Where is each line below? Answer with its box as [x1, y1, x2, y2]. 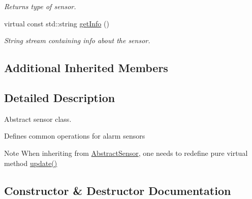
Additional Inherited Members [4, 60, 168, 76]
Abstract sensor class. [4, 113, 72, 124]
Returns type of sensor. [4, 1, 76, 11]
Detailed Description [4, 89, 115, 105]
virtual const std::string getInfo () [4, 18, 109, 28]
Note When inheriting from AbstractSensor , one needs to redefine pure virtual [4, 147, 248, 158]
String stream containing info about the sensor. [4, 35, 150, 46]
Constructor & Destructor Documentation [4, 182, 231, 198]
